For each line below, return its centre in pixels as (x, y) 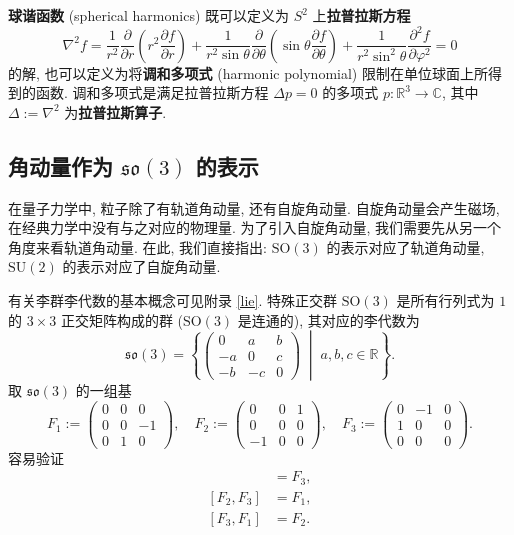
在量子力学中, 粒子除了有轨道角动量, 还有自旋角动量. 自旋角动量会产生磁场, (254, 207)
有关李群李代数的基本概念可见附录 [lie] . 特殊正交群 (173, 299)
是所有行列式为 (445, 299)
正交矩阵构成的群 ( (122, 319)
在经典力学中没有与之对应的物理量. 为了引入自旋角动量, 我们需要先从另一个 (255, 227)
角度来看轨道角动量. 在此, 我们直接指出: (137, 246)
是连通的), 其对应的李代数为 (328, 319)
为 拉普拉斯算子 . (115, 111)
